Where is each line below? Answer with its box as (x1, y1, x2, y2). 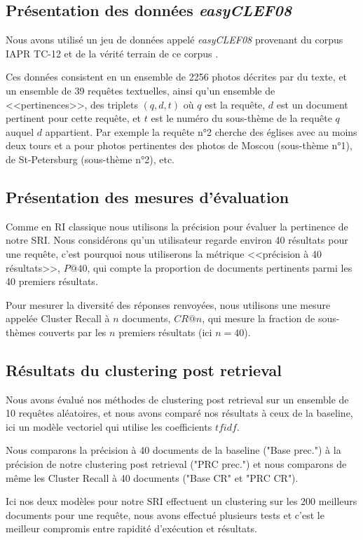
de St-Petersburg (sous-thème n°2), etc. (6, 151, 175, 166)
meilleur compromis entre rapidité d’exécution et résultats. (6, 521, 257, 536)
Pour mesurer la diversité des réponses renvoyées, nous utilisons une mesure (6, 297, 331, 312)
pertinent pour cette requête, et (6, 111, 142, 125)
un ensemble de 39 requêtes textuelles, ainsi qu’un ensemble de (6, 83, 275, 97)
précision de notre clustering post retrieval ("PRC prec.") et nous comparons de (6, 457, 347, 471)
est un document (276, 97, 348, 111)
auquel (6, 124, 34, 139)
